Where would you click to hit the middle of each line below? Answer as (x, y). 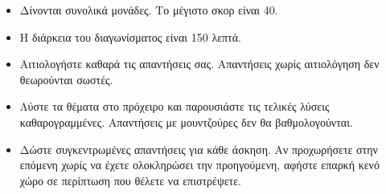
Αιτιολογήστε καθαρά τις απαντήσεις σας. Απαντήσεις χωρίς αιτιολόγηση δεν (199, 64)
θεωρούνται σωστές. (66, 79)
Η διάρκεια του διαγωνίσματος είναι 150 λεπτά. (130, 36)
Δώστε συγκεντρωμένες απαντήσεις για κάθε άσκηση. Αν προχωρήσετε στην (199, 149)
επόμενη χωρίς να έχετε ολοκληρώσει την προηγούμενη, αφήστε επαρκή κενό (199, 165)
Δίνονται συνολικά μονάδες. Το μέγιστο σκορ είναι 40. (149, 10)
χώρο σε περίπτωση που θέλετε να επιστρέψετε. (130, 180)
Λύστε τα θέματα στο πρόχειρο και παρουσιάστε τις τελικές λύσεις (175, 106)
